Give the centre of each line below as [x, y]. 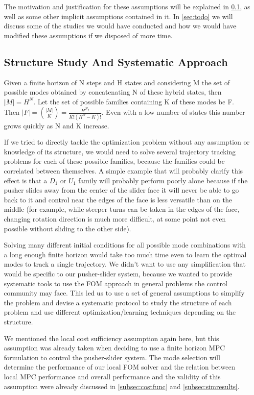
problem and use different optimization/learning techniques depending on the [120, 312]
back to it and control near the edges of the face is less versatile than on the [118, 199]
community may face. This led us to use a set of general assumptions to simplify [124, 293]
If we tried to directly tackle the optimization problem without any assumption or [127, 142]
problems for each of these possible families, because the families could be [114, 161]
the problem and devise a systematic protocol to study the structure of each [118, 302]
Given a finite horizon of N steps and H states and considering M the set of [117, 82]
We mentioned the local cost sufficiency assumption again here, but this [112, 338]
